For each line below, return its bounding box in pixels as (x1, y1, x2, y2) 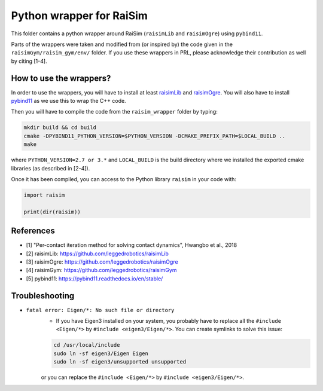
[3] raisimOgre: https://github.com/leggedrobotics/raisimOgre (26, 258, 179, 265)
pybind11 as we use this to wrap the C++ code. (11, 97, 126, 105)
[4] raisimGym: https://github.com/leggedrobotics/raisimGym (26, 267, 177, 274)
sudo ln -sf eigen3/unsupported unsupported (53, 359, 187, 365)
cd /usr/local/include (53, 341, 120, 349)
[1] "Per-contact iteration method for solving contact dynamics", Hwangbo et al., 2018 (26, 242, 237, 249)
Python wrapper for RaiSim (11, 9, 148, 22)
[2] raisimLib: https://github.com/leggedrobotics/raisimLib (26, 250, 169, 257)
